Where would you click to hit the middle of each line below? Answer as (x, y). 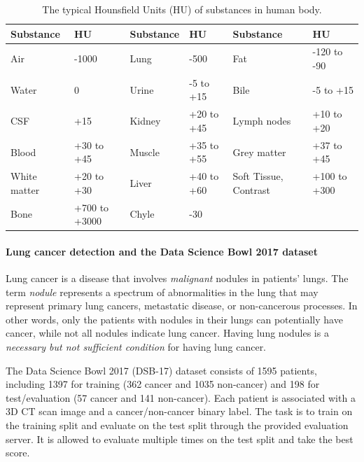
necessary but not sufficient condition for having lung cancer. (136, 347)
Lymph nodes (262, 121)
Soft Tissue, (258, 176)
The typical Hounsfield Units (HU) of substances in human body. (182, 9)
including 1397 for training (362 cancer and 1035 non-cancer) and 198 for (163, 384)
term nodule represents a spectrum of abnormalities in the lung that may (162, 292)
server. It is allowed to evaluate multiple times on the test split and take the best (180, 439)
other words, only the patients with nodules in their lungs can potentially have (174, 319)
